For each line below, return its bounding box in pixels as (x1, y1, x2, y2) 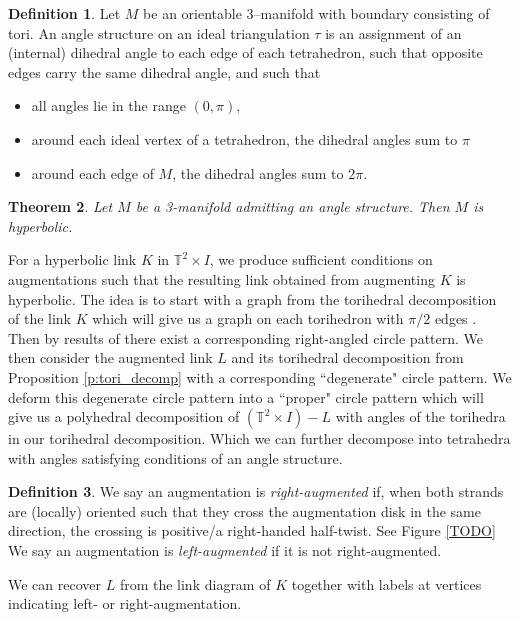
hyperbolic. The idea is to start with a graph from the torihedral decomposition (8, 288, 497, 309)
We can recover (8, 573, 102, 594)
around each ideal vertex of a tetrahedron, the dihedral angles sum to (31, 128, 458, 149)
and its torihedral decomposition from (231, 347, 464, 368)
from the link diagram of (119, 573, 271, 594)
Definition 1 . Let (8, 3, 121, 23)
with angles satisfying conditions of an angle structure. (8, 447, 343, 468)
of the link (8, 308, 72, 329)
